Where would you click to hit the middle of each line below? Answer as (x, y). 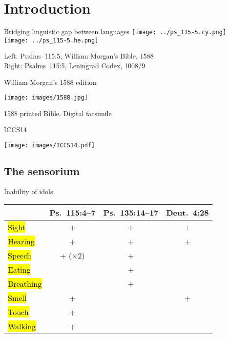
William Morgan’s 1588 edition (50, 82)
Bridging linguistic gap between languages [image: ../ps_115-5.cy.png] (115, 31)
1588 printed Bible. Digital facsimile (58, 113)
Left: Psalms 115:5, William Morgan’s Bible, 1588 (79, 56)
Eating (19, 269)
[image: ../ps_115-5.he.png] (51, 40)
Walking (22, 326)
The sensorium (42, 171)
